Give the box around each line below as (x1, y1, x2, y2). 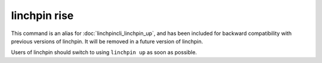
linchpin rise (11, 9, 74, 22)
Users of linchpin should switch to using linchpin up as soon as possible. (11, 49, 197, 56)
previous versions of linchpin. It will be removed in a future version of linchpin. (11, 37, 203, 45)
